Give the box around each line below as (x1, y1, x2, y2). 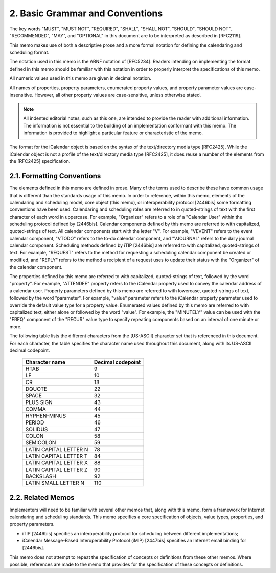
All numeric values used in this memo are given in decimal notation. (9, 75, 152, 81)
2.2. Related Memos (9, 493, 75, 502)
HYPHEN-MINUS (25, 412, 66, 419)
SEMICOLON (25, 439, 56, 447)
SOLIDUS (25, 426, 48, 433)
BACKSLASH (25, 473, 56, 480)
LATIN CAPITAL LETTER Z (25, 466, 88, 473)
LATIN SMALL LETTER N (25, 479, 84, 486)
